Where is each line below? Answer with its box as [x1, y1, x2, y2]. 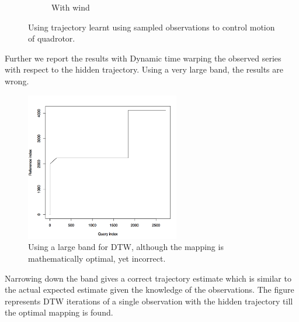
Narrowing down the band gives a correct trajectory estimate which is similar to [5, 272, 291, 284]
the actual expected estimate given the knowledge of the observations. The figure [5, 283, 294, 296]
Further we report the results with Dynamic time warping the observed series [5, 52, 281, 64]
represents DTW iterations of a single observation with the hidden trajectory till [5, 294, 293, 307]
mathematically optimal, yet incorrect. [28, 252, 166, 264]
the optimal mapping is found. [5, 306, 113, 318]
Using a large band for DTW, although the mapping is [28, 241, 224, 253]
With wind [51, 1, 90, 13]
